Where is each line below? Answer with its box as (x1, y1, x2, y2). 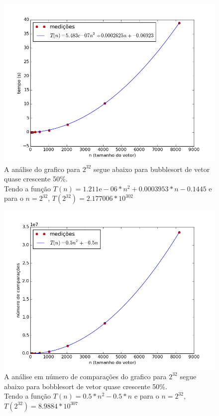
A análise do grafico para (4, 164, 80, 174)
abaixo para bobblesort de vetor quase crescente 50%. (4, 381, 167, 391)
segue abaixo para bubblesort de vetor (93, 164, 210, 174)
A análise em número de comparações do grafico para (4, 371, 167, 381)
